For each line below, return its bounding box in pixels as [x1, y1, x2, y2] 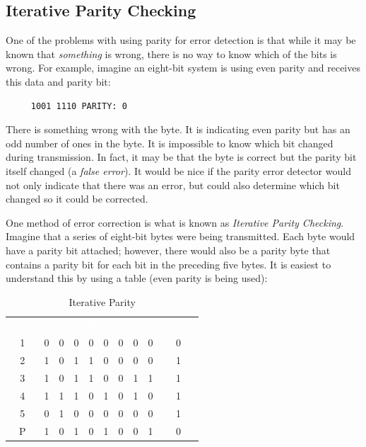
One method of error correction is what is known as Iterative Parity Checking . [6, 215, 344, 230]
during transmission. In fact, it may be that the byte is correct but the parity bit [6, 149, 357, 164]
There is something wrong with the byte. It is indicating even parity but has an [6, 122, 350, 137]
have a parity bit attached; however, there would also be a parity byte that [6, 242, 331, 257]
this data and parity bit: [6, 74, 111, 89]
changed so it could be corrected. [6, 191, 148, 206]
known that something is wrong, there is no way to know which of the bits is [6, 46, 337, 61]
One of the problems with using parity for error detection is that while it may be [6, 33, 356, 47]
